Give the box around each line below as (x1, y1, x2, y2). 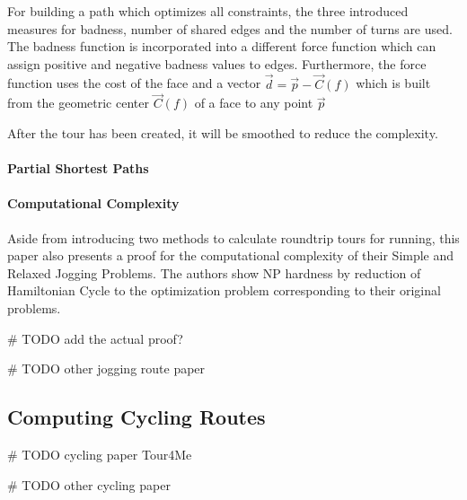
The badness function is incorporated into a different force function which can (7, 37, 436, 56)
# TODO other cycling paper (7, 475, 171, 494)
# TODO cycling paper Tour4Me (7, 444, 192, 463)
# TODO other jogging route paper (7, 359, 206, 378)
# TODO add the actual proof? (7, 329, 183, 347)
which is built (356, 74, 431, 92)
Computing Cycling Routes (7, 403, 266, 431)
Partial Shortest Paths (7, 159, 149, 178)
